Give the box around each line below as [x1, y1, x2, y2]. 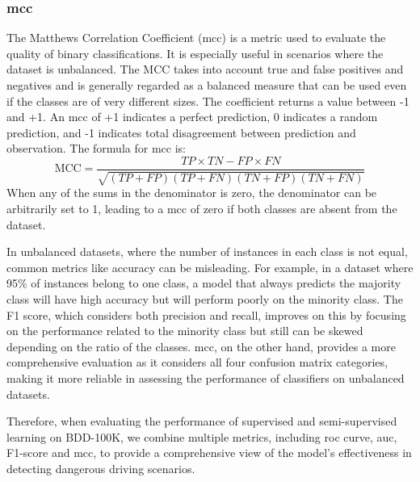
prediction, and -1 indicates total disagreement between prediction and [6, 124, 356, 140]
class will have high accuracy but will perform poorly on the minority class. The [6, 290, 403, 307]
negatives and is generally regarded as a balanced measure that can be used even [6, 77, 407, 93]
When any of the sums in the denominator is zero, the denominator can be [6, 184, 377, 201]
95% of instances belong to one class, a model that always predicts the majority [6, 275, 401, 291]
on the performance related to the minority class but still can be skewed [6, 322, 363, 339]
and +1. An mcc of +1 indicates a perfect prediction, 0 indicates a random [6, 108, 378, 125]
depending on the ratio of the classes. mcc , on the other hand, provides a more [6, 337, 396, 354]
